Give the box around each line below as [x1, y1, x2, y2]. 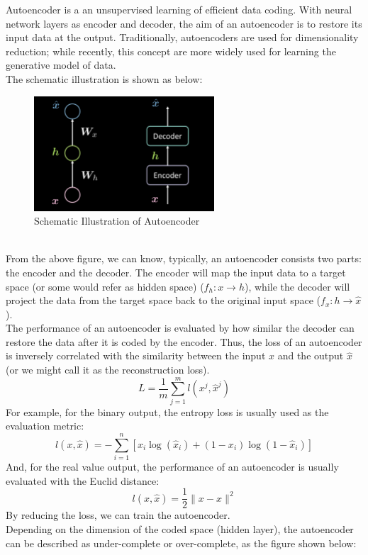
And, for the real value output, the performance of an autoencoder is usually [6, 459, 339, 474]
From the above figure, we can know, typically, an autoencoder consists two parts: [6, 251, 362, 266]
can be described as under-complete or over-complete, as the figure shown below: [6, 535, 357, 550]
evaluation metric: [6, 418, 84, 433]
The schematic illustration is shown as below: [6, 71, 203, 86]
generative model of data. [6, 57, 116, 72]
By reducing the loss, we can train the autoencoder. [6, 508, 230, 522]
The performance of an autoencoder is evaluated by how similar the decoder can [6, 320, 355, 335]
